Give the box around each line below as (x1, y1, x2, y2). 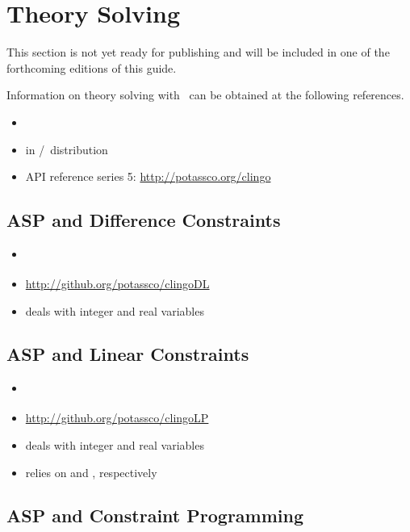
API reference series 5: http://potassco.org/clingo (25, 168, 271, 185)
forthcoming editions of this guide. (6, 59, 177, 76)
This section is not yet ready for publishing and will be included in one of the (6, 44, 390, 61)
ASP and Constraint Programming (6, 503, 304, 528)
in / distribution (25, 140, 108, 157)
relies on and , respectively (25, 463, 157, 480)
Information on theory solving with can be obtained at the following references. (6, 86, 404, 103)
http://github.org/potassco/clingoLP (25, 409, 209, 426)
